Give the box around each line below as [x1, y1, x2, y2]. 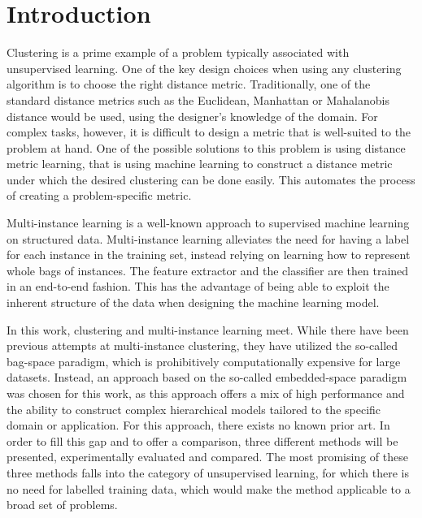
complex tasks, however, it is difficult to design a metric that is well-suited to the [7, 123, 411, 140]
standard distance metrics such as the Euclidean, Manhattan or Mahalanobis [7, 91, 389, 108]
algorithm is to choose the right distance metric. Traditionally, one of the [7, 76, 371, 93]
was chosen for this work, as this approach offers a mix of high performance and [7, 385, 405, 401]
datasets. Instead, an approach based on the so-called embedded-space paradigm [7, 369, 407, 386]
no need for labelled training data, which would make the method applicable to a [7, 480, 411, 497]
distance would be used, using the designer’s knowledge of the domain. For [7, 107, 378, 124]
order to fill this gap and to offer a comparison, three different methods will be [7, 432, 398, 449]
